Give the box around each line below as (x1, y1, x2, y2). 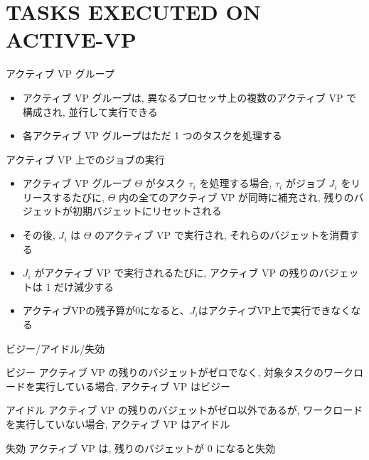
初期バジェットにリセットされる (72, 203, 222, 218)
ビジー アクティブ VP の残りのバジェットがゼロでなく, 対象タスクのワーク (6, 365, 354, 380)
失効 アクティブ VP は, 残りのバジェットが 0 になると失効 (6, 440, 276, 455)
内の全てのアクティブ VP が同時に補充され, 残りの (119, 189, 354, 204)
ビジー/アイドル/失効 (6, 341, 105, 355)
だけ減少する (54, 279, 114, 294)
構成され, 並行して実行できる (22, 104, 158, 119)
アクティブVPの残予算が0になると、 (22, 303, 190, 318)
